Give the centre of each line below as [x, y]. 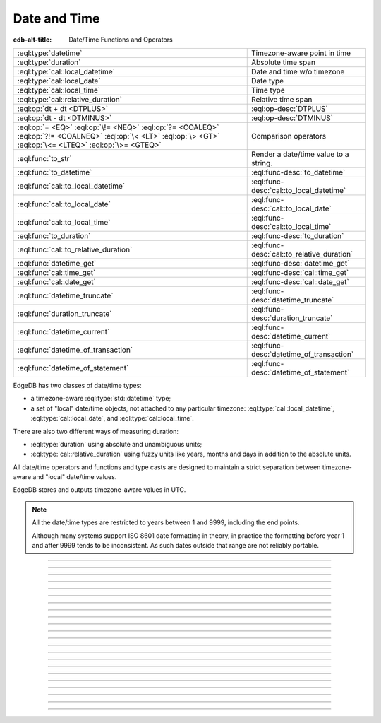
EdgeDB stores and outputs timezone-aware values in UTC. [99, 490]
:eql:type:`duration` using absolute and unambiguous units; [116, 444]
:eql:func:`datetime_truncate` [65, 295]
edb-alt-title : [32, 40]
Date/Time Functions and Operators [121, 40]
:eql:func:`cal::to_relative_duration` [75, 249]
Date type [268, 81]
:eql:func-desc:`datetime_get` [301, 263]
